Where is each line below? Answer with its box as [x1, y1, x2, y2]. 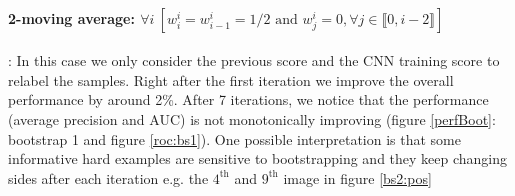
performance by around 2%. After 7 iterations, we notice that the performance [8, 89, 489, 110]
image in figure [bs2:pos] [283, 167, 432, 188]
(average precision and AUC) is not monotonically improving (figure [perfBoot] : [8, 108, 496, 129]
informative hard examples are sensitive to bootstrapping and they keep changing [8, 148, 508, 169]
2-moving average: [8, 7, 135, 28]
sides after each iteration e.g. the [8, 167, 209, 188]
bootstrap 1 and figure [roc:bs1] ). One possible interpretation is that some [8, 128, 461, 149]
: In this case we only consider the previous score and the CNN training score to [8, 50, 500, 71]
